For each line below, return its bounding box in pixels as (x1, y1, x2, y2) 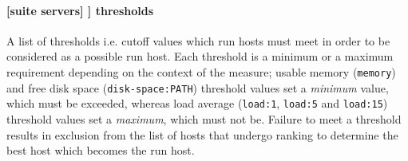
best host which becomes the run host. (6, 142, 195, 159)
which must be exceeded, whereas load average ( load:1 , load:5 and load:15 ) (6, 95, 388, 112)
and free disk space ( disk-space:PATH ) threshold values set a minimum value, (6, 79, 389, 96)
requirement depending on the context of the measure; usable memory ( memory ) (6, 63, 396, 80)
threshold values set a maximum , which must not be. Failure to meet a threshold (6, 110, 402, 127)
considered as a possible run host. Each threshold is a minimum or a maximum (6, 48, 394, 65)
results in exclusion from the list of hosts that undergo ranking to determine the (6, 126, 398, 143)
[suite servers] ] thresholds (6, 2, 154, 18)
